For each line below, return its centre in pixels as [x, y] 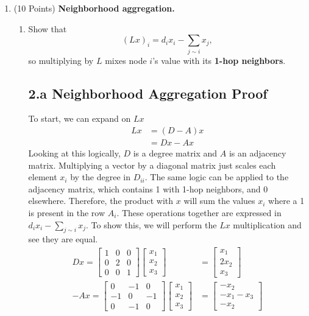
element [43, 177]
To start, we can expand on [80, 118]
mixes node [126, 60]
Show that [48, 28]
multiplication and [267, 224]
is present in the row [67, 212]
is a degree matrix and [175, 153]
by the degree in [100, 177]
